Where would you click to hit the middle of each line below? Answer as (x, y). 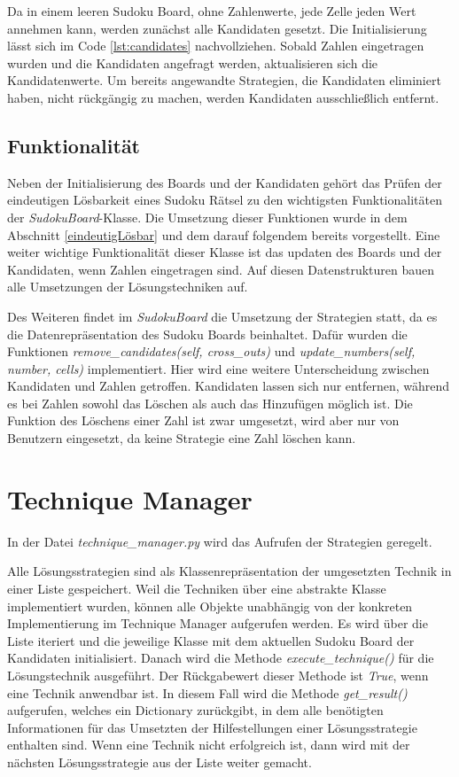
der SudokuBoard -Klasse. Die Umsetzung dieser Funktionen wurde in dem (207, 217)
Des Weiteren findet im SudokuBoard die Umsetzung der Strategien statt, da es (222, 316)
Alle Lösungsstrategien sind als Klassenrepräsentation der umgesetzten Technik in (229, 571)
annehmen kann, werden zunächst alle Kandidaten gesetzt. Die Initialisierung (217, 28)
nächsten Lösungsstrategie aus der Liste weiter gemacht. (159, 761)
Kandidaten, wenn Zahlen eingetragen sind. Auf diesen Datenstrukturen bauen (221, 269)
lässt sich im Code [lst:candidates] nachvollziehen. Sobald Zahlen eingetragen (216, 46)
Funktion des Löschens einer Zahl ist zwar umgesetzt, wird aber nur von (203, 420)
